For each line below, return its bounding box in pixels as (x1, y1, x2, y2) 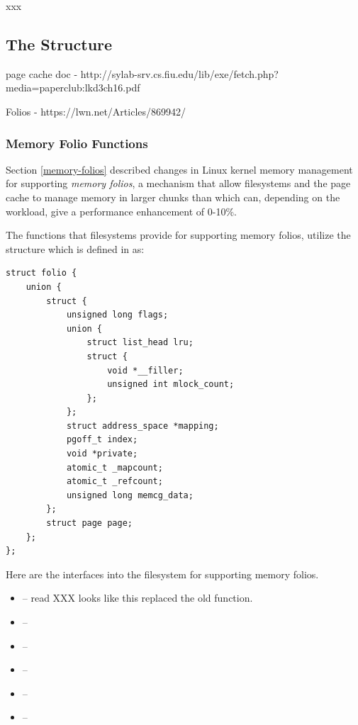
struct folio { (6, 268, 77, 279)
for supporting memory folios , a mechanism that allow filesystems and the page (6, 176, 351, 191)
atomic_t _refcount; (66, 476, 163, 487)
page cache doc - (6, 66, 78, 81)
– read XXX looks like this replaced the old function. (22, 590, 253, 605)
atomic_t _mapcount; (66, 462, 163, 473)
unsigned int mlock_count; (107, 379, 235, 390)
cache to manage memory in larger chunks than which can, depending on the (6, 189, 340, 204)
